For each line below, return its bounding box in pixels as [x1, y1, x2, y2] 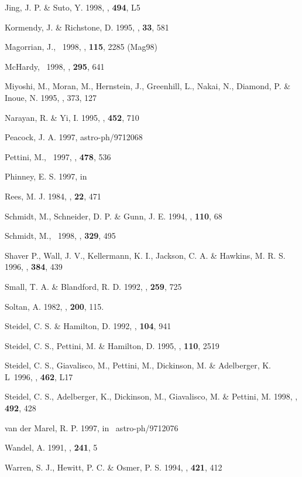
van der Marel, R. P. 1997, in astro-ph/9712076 [5, 421, 179, 434]
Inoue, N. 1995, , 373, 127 [5, 91, 97, 103]
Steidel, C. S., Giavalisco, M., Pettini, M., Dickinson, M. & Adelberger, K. [5, 359, 271, 371]
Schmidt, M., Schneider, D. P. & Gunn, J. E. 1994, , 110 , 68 [5, 209, 222, 222]
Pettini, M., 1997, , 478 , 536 [5, 150, 111, 163]
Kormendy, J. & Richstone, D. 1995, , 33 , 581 [5, 21, 169, 33]
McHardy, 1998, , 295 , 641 [5, 60, 105, 72]
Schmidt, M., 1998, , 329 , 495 [5, 229, 116, 242]
